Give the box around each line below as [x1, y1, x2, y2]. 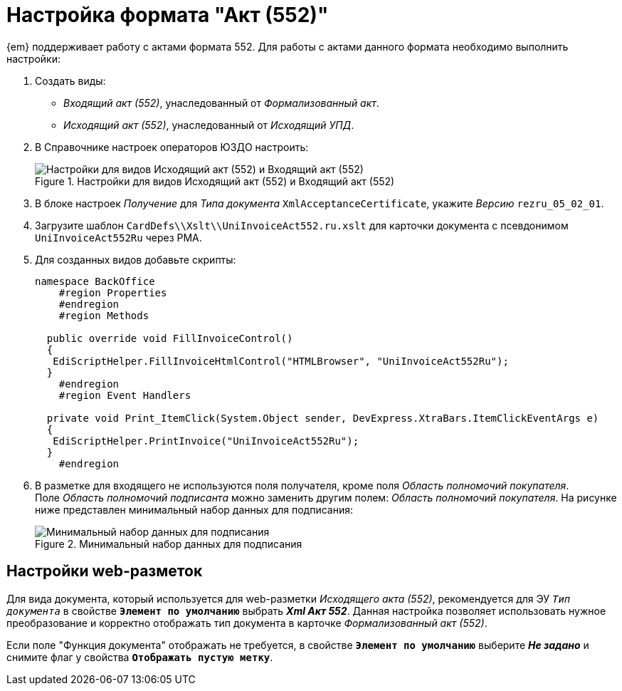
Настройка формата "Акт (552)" [6, 3, 329, 27]
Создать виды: [35, 74, 106, 87]
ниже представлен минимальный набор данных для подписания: [35, 503, 354, 516]
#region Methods [58, 309, 149, 321]
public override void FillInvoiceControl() [46, 332, 293, 344]
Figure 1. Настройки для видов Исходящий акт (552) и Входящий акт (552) [35, 175, 395, 187]
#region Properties [58, 286, 167, 298]
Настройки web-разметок [6, 562, 203, 581]
